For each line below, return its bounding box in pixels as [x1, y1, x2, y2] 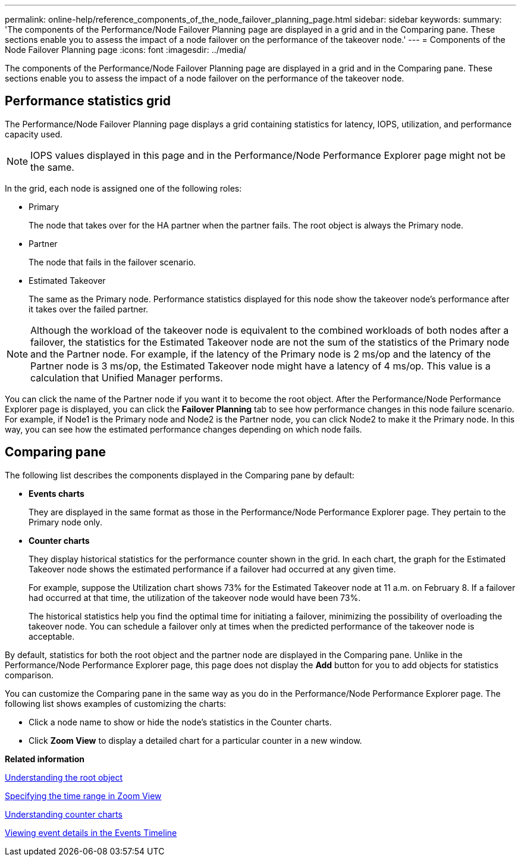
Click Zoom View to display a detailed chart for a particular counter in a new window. [29, 735, 362, 746]
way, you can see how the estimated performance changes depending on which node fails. [5, 424, 362, 434]
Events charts [29, 488, 84, 499]
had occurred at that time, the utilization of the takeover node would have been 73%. [29, 592, 361, 603]
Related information [5, 753, 85, 764]
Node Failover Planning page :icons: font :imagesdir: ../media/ [5, 45, 247, 55]
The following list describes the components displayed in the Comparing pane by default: [5, 469, 354, 480]
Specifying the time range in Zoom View [5, 790, 162, 801]
